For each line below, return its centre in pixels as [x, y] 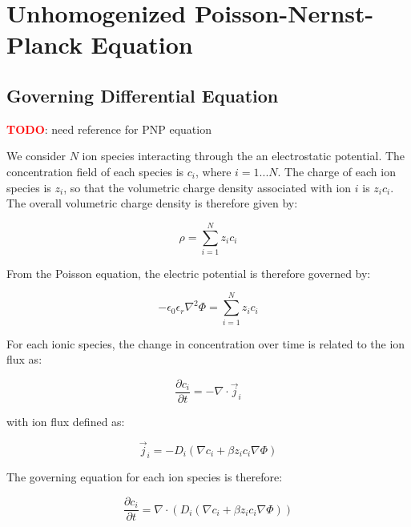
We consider [36, 156]
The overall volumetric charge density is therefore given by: [152, 203]
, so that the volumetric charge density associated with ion [208, 187]
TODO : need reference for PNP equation [109, 129]
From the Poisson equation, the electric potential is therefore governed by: [189, 273]
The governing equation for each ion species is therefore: [145, 477]
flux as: [24, 359]
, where [214, 171]
